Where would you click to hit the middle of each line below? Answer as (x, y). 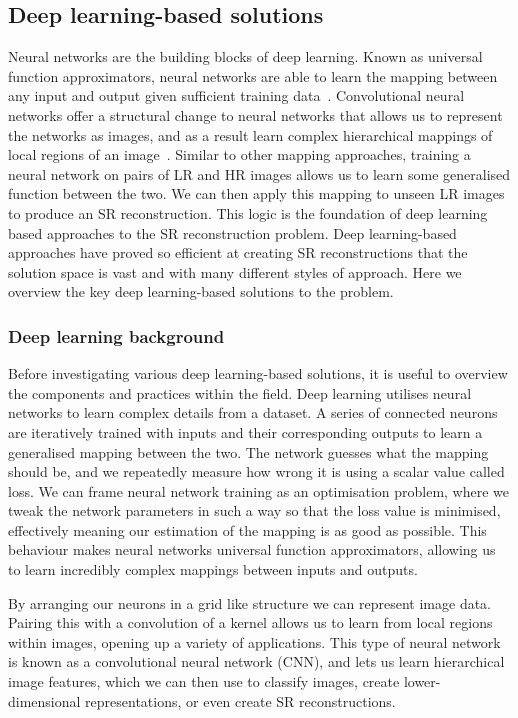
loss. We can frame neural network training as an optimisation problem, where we (259, 490)
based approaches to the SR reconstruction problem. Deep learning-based (232, 232)
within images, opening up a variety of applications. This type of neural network (254, 641)
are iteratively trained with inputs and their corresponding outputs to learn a (245, 431)
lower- (422, 681)
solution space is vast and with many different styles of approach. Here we (235, 271)
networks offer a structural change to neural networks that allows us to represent (255, 114)
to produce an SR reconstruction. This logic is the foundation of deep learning (248, 212)
